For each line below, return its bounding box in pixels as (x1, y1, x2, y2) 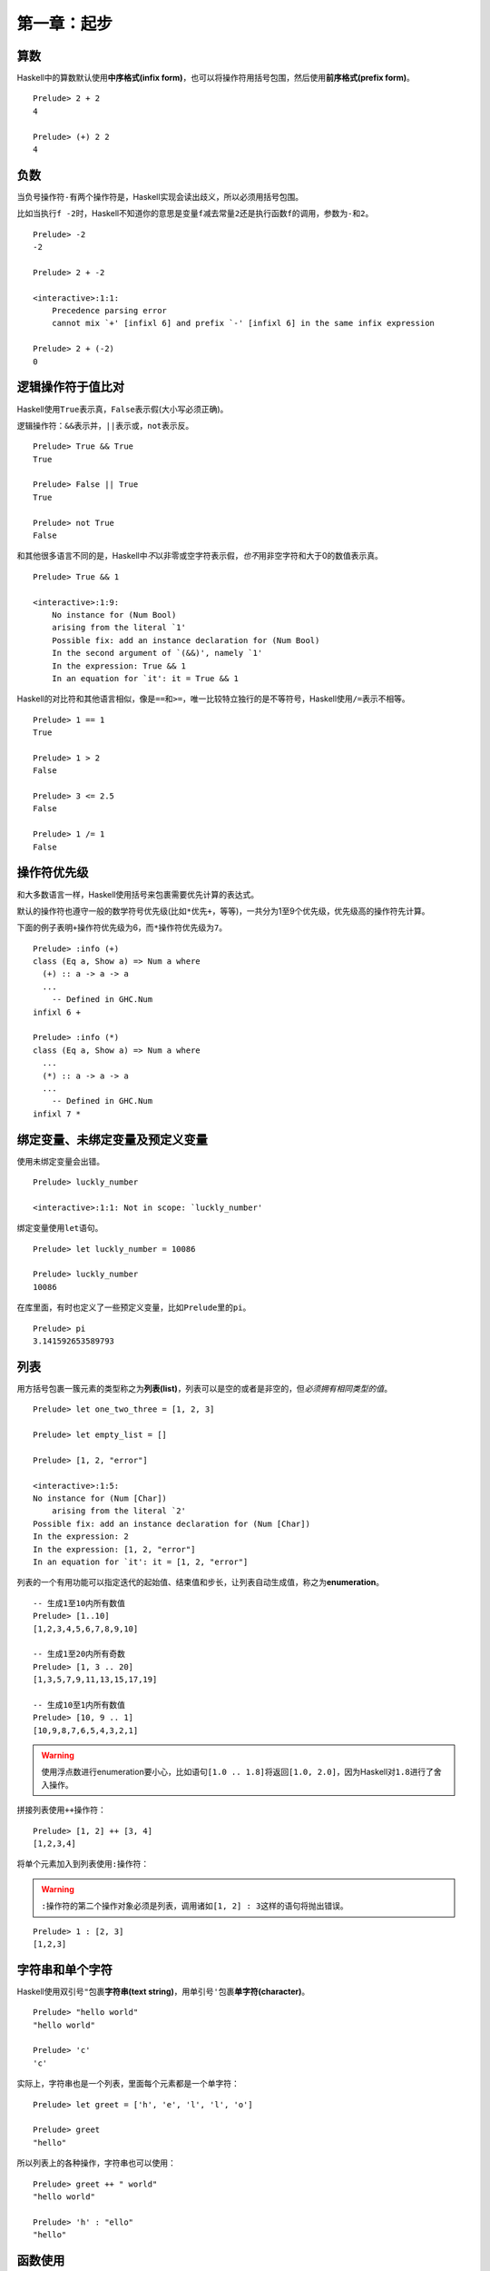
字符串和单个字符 (16, 1962, 113, 1978)
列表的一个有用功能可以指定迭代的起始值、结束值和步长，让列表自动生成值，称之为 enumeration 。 (16, 1577, 385, 1588)
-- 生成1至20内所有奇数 (33, 1649, 126, 1660)
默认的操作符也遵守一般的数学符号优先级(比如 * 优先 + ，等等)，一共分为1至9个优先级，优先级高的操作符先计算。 (16, 905, 430, 917)
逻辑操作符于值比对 (16, 380, 124, 395)
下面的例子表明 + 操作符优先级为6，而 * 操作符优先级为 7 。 (16, 922, 227, 933)
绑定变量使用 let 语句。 (16, 1223, 103, 1234)
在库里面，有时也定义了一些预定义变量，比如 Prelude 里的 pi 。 (16, 1302, 251, 1313)
